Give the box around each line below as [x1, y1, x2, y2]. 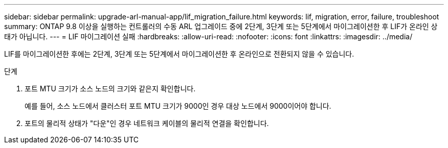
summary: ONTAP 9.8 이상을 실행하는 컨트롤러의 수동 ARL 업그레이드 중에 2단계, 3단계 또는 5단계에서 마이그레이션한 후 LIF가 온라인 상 [4, 22, 438, 31]
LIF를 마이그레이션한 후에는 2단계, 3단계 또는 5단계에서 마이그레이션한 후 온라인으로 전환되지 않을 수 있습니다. [4, 50, 354, 58]
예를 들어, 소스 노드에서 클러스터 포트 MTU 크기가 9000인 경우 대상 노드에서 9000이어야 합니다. [25, 102, 331, 110]
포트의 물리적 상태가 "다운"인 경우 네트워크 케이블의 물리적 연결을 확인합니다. [25, 119, 269, 128]
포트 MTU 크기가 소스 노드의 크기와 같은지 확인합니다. [25, 84, 196, 93]
